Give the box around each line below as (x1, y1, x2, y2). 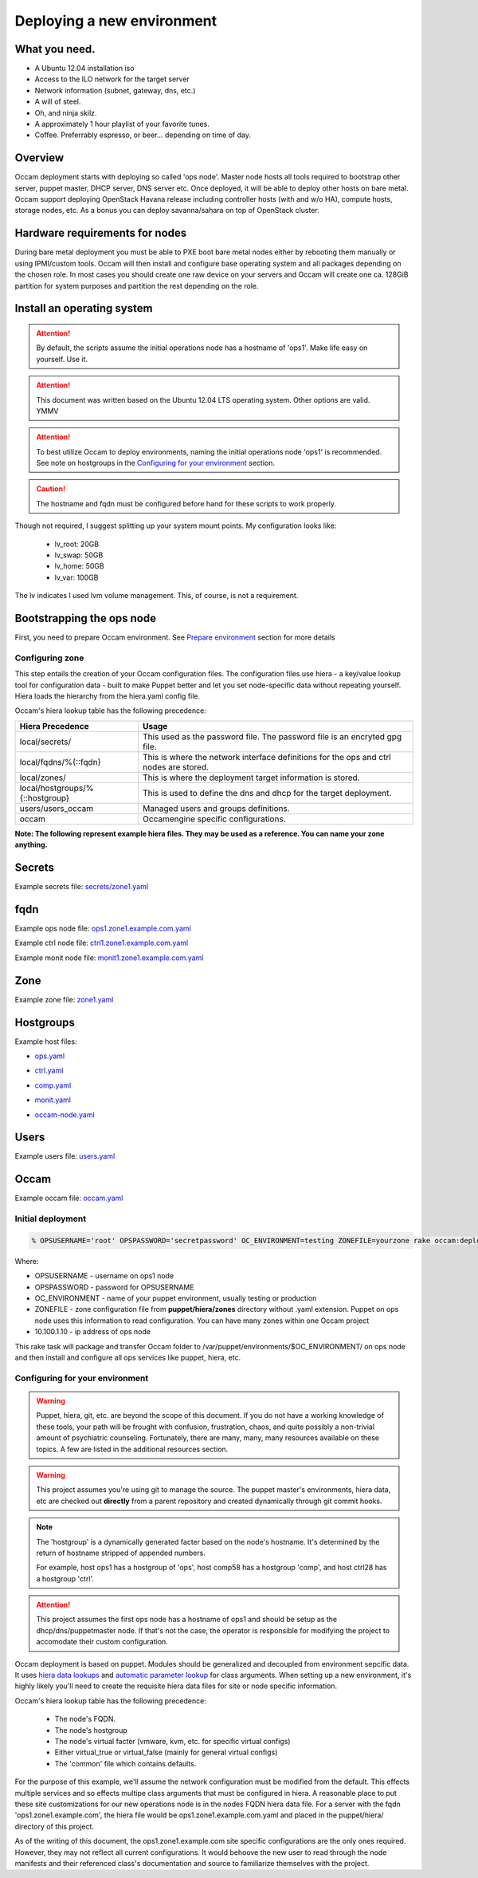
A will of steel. (34, 96, 81, 107)
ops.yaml (34, 1051, 65, 1061)
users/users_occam (19, 802, 94, 813)
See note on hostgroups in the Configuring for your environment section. (36, 459, 275, 468)
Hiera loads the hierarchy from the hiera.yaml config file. (14, 691, 201, 701)
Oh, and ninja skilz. (34, 108, 97, 117)
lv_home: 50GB (54, 561, 104, 571)
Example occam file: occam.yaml (14, 1193, 123, 1203)
